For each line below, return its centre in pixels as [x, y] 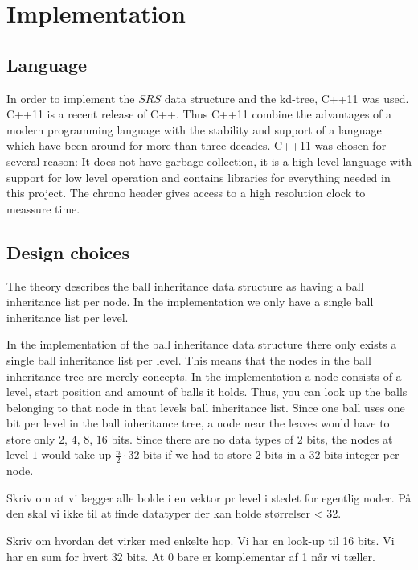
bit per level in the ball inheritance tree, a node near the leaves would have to [198, 423]
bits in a [285, 454]
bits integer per [362, 454]
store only [31, 438]
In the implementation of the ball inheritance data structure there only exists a [202, 344]
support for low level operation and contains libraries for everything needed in [199, 177]
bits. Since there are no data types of [202, 438]
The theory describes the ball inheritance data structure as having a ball [185, 285]
